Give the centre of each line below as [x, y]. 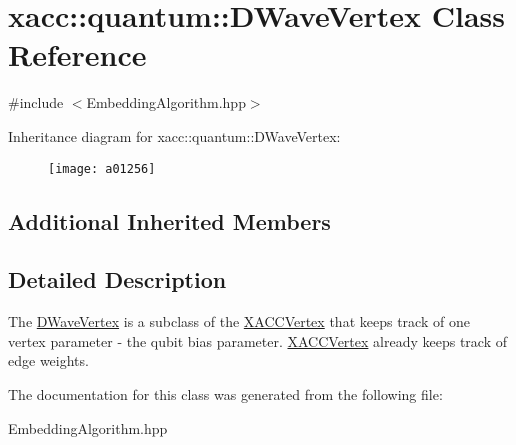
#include [36, 102]
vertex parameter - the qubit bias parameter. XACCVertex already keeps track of [257, 340]
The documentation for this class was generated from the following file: [225, 393]
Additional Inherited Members [169, 220]
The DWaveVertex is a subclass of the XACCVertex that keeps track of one [239, 321]
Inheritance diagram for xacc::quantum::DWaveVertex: [174, 135]
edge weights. [48, 360]
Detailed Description [117, 279]
